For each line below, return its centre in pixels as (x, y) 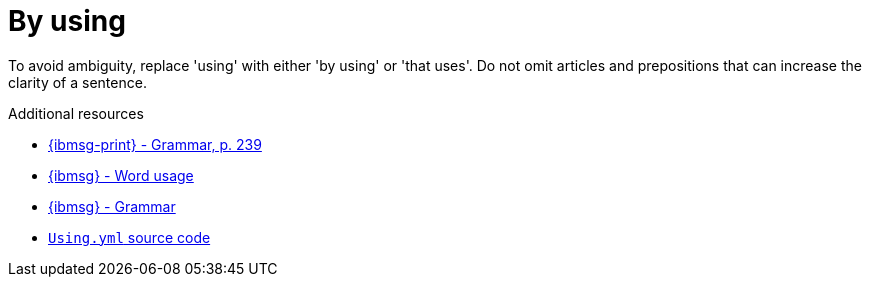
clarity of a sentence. (77, 82)
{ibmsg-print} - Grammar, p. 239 (155, 144)
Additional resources (76, 113)
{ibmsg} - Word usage (121, 175)
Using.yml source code (129, 237)
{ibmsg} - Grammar (112, 206)
